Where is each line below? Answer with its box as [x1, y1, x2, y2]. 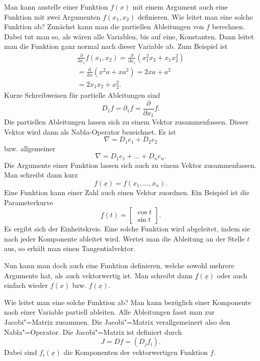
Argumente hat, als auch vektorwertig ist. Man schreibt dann [4, 270, 193, 280]
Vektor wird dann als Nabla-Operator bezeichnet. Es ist [4, 126, 176, 137]
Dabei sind [4, 347, 37, 357]
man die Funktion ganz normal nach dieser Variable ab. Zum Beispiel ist [4, 41, 228, 51]
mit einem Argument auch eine [132, 2, 228, 12]
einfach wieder [4, 280, 48, 290]
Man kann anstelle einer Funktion [4, 2, 108, 12]
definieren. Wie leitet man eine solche [137, 11, 253, 22]
